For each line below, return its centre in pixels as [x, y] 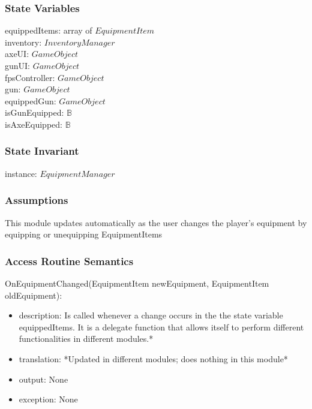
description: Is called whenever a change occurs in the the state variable [151, 315]
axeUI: [17, 54]
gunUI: [18, 65]
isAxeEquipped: [34, 124]
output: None [43, 379]
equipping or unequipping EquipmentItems [84, 234]
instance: [21, 173]
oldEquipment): [34, 295]
